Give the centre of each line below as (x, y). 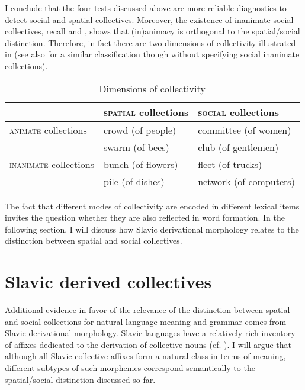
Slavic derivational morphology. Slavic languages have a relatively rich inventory (150, 333)
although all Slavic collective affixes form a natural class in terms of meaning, (145, 356)
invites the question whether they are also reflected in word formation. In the (145, 217)
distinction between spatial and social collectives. (94, 241)
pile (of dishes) (134, 181)
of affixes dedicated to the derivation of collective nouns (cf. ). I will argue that (148, 344)
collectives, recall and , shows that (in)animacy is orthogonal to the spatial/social (152, 31)
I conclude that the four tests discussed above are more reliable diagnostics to (146, 8)
